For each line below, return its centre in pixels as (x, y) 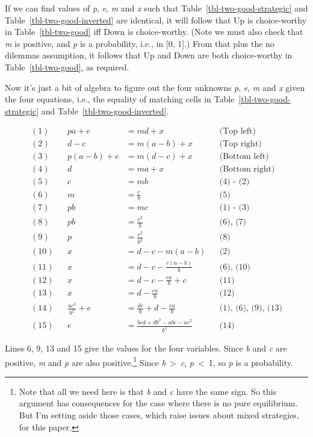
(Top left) (238, 132)
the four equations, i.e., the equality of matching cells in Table (120, 99)
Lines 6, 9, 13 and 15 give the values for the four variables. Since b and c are (146, 348)
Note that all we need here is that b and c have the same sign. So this (148, 391)
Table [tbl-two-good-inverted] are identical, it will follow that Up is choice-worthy (156, 20)
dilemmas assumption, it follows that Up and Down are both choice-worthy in (149, 55)
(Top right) (240, 144)
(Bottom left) (244, 157)
